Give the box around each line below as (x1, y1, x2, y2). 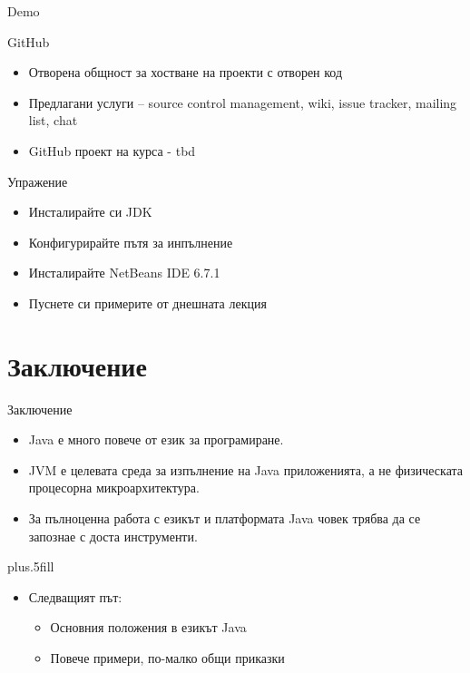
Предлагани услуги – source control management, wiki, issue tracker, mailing (28, 93, 457, 112)
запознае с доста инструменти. (28, 526, 198, 545)
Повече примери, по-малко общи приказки (50, 649, 285, 667)
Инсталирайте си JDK (28, 202, 152, 221)
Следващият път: (28, 587, 122, 606)
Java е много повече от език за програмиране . (28, 430, 284, 449)
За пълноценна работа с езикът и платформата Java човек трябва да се (28, 509, 421, 528)
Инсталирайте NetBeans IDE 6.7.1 (28, 263, 220, 282)
